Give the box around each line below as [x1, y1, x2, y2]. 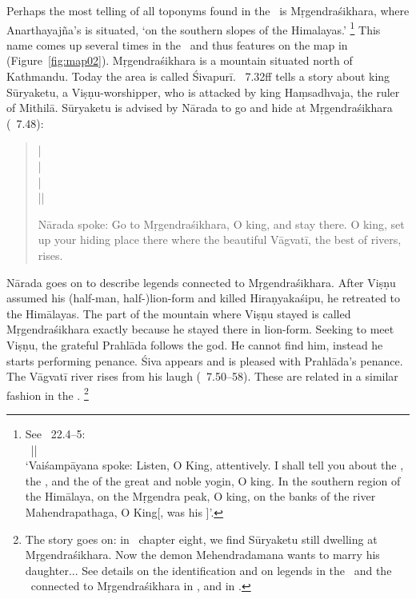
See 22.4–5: [25, 425, 86, 441]
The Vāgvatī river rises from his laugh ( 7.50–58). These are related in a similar [6, 368, 398, 385]
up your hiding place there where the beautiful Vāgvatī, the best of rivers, [38, 231, 402, 248]
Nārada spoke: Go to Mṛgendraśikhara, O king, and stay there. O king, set [38, 215, 405, 232]
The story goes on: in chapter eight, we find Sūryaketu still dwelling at [25, 530, 378, 547]
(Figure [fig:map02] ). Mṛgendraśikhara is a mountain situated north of [6, 52, 353, 69]
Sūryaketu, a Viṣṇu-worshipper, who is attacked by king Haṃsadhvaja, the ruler [6, 83, 400, 100]
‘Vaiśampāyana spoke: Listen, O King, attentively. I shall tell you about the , [25, 457, 404, 473]
